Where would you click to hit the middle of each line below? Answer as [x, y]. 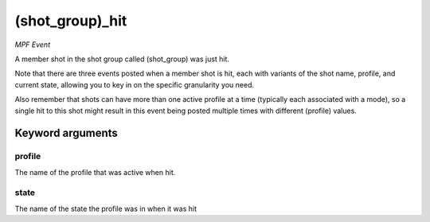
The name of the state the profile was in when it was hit [106, 208]
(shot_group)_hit [71, 21]
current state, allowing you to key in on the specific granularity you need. [135, 84]
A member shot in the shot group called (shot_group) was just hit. [122, 59]
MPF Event [33, 45]
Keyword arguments [66, 133]
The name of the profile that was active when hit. [95, 172]
